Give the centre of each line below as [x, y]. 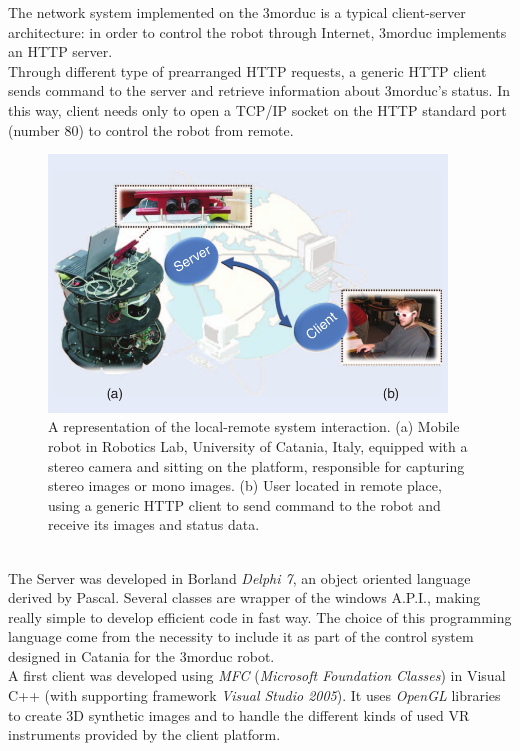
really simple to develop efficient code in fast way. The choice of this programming [260, 616]
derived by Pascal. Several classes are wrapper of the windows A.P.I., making [244, 597]
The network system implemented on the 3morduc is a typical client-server [237, 12]
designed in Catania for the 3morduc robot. [141, 655]
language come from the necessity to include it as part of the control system [241, 636]
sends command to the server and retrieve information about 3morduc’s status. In [259, 90]
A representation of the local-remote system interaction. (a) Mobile [254, 426]
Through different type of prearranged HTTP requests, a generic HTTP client [247, 70]
